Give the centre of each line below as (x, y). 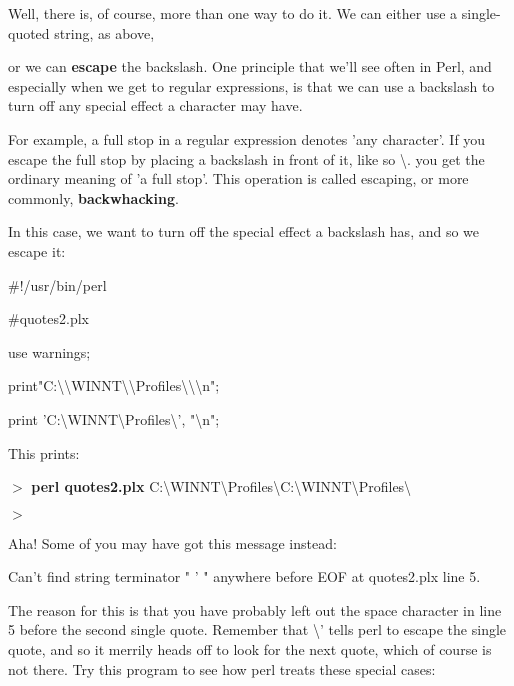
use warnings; (49, 351)
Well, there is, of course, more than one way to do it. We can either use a (233, 13)
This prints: (44, 452)
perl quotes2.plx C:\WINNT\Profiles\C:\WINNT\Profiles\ (221, 486)
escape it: (37, 250)
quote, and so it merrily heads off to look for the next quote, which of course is (250, 649)
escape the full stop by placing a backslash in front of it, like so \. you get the (246, 158)
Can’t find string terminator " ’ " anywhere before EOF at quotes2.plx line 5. (244, 576)
